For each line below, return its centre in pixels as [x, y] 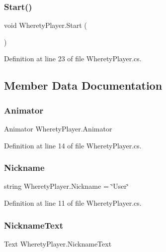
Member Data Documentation [83, 85]
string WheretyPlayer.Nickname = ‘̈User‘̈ [66, 186]
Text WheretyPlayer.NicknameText [58, 243]
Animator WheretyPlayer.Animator [58, 128]
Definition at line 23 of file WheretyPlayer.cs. [73, 59]
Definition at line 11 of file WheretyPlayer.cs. [73, 203]
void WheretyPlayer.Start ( [45, 25]
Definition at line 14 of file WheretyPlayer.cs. [73, 145]
